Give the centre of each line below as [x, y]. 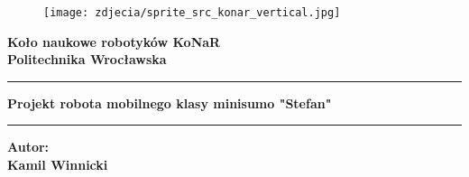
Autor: [28, 147]
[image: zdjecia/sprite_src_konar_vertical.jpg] [192, 13]
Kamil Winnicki [58, 165]
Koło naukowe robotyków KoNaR [114, 41]
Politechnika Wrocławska [87, 59]
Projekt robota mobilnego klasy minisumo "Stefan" [170, 102]
